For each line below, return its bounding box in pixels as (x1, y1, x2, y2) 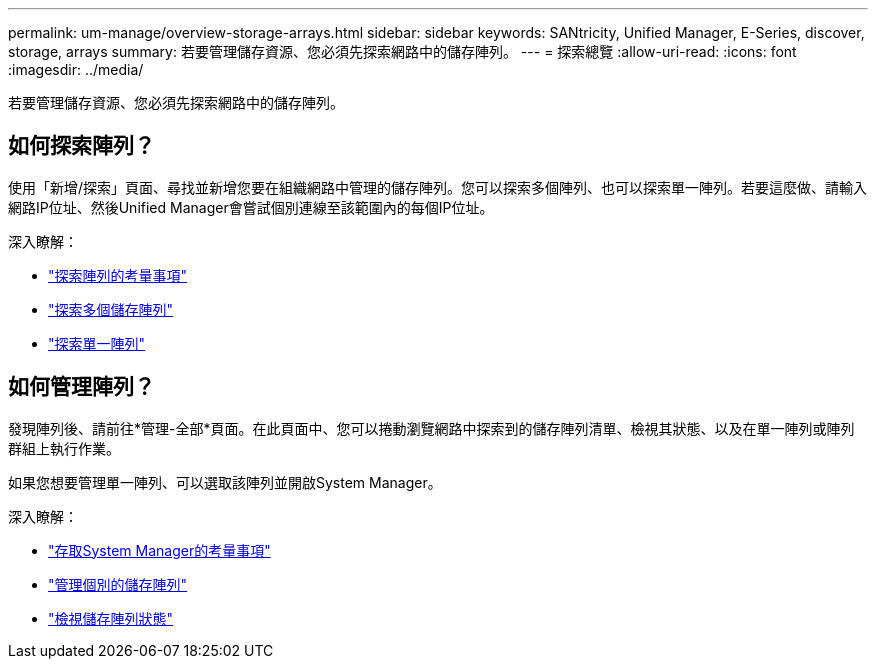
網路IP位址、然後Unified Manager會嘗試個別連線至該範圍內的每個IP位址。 (8, 198, 494, 216)
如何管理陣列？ (8, 374, 155, 400)
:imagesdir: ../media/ (8, 61, 144, 78)
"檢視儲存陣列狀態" (48, 609, 174, 627)
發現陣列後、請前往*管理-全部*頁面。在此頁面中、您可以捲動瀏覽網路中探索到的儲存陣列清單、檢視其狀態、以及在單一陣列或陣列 (8, 419, 855, 437)
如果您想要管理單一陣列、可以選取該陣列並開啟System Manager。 (8, 473, 442, 491)
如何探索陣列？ (8, 133, 155, 159)
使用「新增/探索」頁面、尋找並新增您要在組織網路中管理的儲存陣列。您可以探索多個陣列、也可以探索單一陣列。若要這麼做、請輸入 (8, 178, 868, 196)
